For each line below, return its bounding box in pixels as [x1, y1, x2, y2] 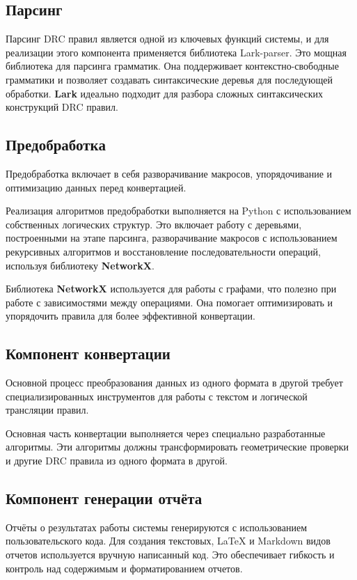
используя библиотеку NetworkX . [6, 258, 154, 272]
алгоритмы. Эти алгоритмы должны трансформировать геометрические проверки [6, 439, 349, 454]
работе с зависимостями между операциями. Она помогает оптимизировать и [6, 295, 333, 309]
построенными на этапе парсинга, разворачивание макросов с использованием [6, 230, 338, 245]
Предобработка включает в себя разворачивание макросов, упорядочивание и [6, 166, 333, 180]
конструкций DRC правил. [6, 100, 118, 114]
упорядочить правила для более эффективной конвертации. [6, 308, 255, 323]
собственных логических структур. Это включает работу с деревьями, [6, 217, 302, 231]
